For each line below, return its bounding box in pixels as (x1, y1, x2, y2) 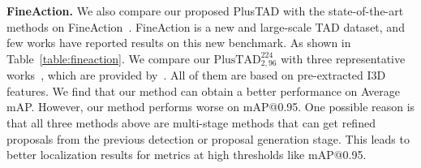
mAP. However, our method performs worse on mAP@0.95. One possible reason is (6, 98, 415, 115)
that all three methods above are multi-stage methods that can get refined (6, 114, 376, 131)
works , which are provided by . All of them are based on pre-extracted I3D (6, 67, 386, 84)
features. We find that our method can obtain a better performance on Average (6, 82, 400, 99)
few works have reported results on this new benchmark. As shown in (6, 34, 351, 51)
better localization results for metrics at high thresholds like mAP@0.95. (6, 146, 367, 163)
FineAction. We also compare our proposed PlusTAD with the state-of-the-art (6, 2, 404, 19)
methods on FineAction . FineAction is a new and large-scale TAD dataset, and (6, 18, 405, 35)
